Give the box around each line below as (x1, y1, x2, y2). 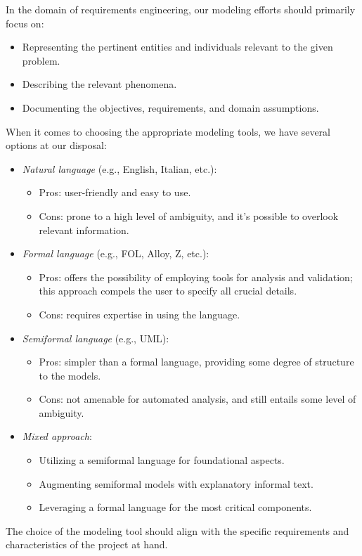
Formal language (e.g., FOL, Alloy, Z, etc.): (22, 246, 209, 261)
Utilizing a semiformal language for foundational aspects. (39, 453, 285, 467)
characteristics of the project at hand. (6, 537, 168, 552)
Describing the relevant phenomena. (22, 77, 177, 91)
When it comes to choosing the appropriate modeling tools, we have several (6, 124, 330, 138)
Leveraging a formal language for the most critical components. (39, 500, 312, 515)
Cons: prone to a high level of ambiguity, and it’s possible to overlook (39, 208, 339, 223)
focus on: (6, 15, 44, 30)
